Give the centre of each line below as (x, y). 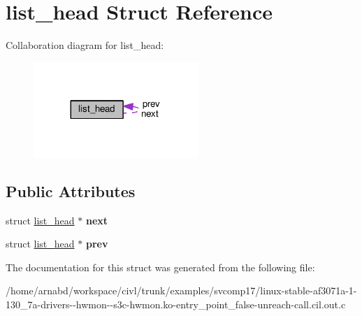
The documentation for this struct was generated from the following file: (160, 267)
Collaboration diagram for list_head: (85, 45)
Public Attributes (71, 191)
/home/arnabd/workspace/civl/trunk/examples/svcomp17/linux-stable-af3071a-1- (181, 290)
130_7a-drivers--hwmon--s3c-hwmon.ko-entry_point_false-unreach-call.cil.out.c (176, 304)
